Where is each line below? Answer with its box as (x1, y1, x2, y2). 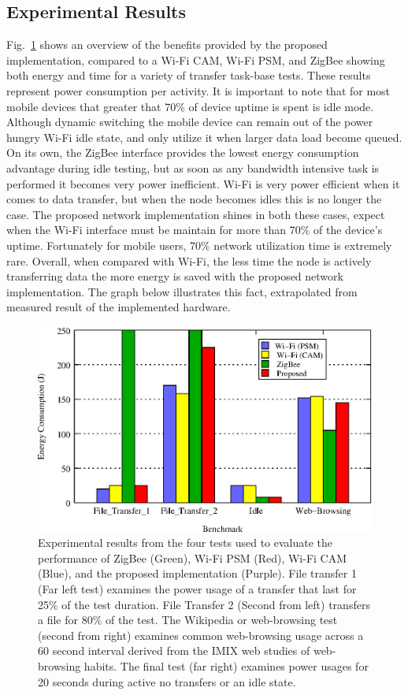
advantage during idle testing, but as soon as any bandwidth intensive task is (6, 159, 380, 176)
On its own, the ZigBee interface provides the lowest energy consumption (6, 144, 359, 161)
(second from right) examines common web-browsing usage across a (38, 626, 364, 643)
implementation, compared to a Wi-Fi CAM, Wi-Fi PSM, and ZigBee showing (6, 51, 385, 68)
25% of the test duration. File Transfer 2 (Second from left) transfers (38, 596, 370, 612)
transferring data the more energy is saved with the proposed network (6, 268, 343, 284)
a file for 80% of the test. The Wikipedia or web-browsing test (38, 611, 338, 628)
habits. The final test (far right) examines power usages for (83, 657, 369, 674)
